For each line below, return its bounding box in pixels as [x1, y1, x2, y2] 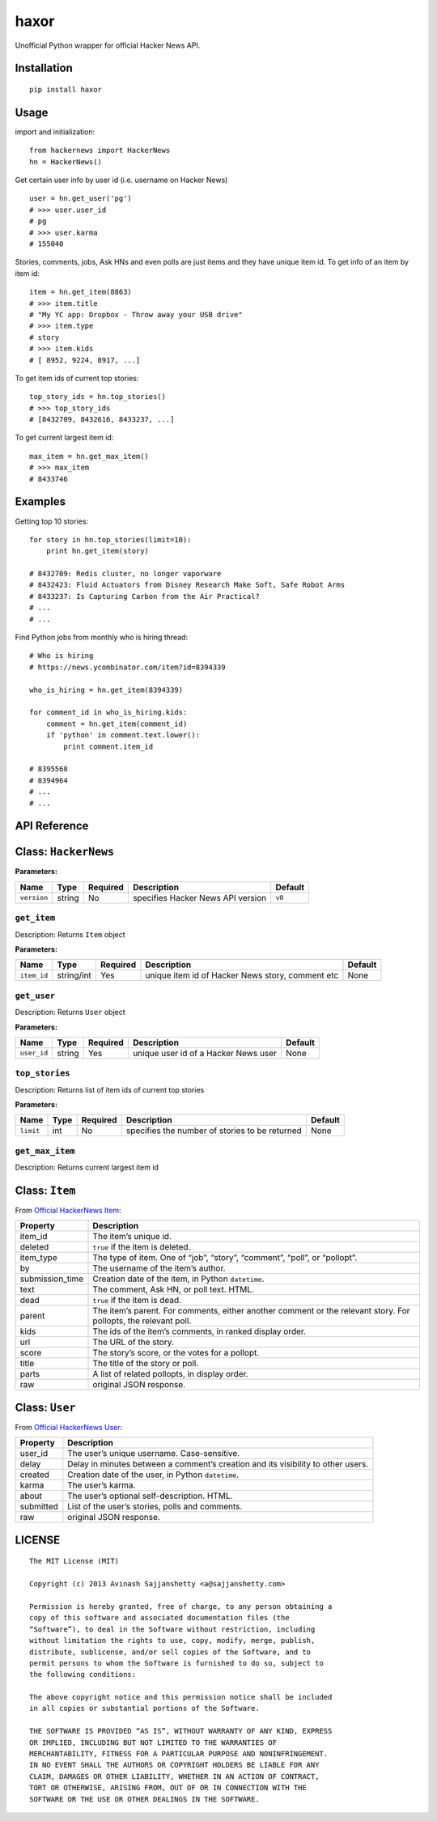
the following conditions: [29, 1670, 137, 1679]
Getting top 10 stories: [15, 516, 89, 526]
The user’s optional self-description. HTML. [67, 1490, 233, 1501]
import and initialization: [15, 126, 95, 137]
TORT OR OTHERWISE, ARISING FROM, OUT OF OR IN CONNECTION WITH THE [29, 1783, 307, 1793]
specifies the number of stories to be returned [125, 1125, 303, 1136]
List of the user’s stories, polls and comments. [67, 1501, 243, 1513]
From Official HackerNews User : [15, 1422, 123, 1432]
